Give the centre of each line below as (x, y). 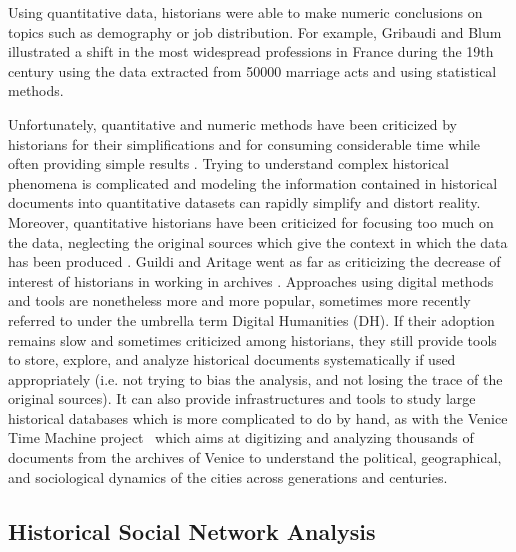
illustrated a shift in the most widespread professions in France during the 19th (251, 51)
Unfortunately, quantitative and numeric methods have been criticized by (233, 123)
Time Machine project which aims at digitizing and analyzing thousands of (241, 437)
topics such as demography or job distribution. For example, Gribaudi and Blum (255, 31)
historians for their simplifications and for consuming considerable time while (244, 143)
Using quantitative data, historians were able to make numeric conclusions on (245, 12)
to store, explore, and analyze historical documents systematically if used (232, 359)
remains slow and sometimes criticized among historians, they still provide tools (252, 339)
